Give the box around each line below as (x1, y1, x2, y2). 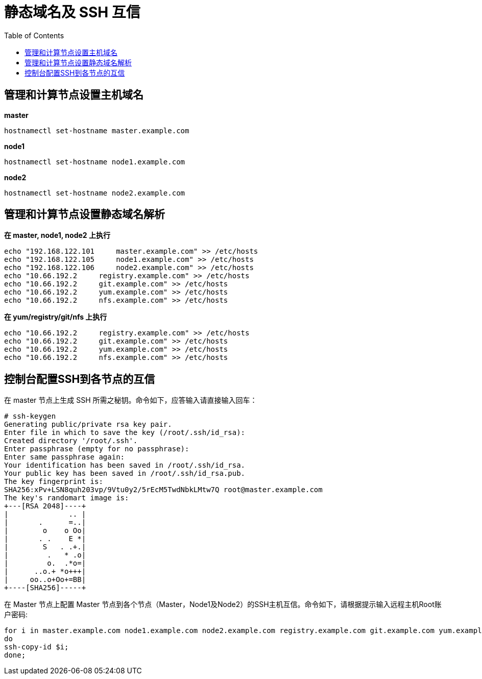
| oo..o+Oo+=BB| (4, 575, 86, 584)
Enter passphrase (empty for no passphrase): (4, 445, 189, 453)
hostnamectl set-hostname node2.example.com (4, 188, 185, 197)
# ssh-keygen (4, 412, 56, 421)
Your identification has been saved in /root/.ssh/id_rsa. (4, 461, 246, 470)
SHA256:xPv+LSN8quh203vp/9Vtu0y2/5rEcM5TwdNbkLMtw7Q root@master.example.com (4, 486, 323, 494)
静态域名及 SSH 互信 (4, 4, 140, 21)
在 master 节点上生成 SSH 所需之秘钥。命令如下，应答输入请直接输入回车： (4, 396, 257, 405)
